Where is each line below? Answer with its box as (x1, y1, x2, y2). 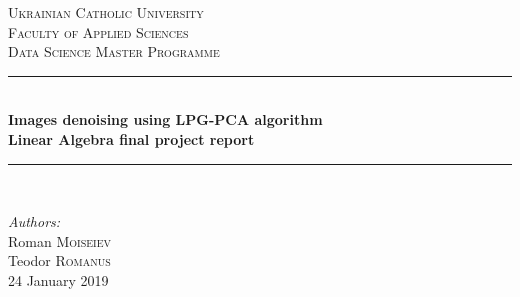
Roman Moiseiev (8, 230, 111, 251)
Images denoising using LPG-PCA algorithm (8, 109, 323, 130)
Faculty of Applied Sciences (8, 21, 189, 42)
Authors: (8, 211, 61, 232)
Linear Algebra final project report (8, 128, 255, 149)
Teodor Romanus (8, 250, 111, 271)
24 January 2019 (8, 269, 109, 290)
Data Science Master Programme (8, 41, 220, 62)
